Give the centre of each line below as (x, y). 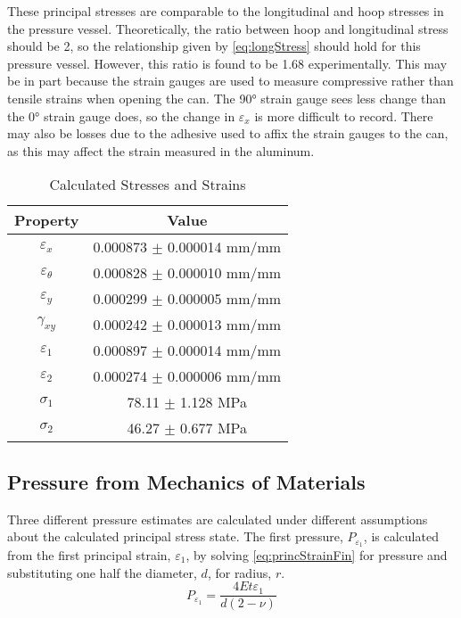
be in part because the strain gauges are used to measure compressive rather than (230, 81)
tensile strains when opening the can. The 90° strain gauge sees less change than (226, 98)
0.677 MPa (214, 428)
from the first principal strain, (89, 555)
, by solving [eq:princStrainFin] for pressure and (317, 555)
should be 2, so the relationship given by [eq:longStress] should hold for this (214, 46)
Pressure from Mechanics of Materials (186, 481)
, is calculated (401, 536)
